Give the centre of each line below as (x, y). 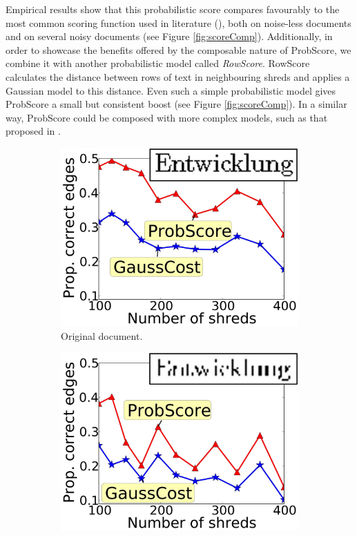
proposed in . (33, 131)
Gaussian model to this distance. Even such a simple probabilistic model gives (171, 90)
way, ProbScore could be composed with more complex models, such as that (167, 117)
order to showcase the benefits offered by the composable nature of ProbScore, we (178, 49)
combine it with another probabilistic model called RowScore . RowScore (158, 63)
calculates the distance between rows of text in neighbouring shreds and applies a (178, 76)
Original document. (102, 335)
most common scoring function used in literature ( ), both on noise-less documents (178, 22)
